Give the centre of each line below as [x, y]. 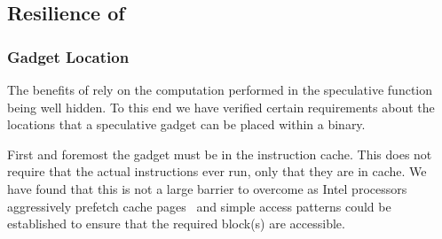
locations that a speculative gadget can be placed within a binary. [186, 124]
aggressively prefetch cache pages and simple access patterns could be [199, 206]
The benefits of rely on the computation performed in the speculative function [220, 89]
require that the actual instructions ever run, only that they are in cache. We [217, 171]
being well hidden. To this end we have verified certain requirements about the [221, 107]
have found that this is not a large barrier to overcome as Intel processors [207, 188]
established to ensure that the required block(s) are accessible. [176, 224]
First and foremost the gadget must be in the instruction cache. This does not [220, 154]
